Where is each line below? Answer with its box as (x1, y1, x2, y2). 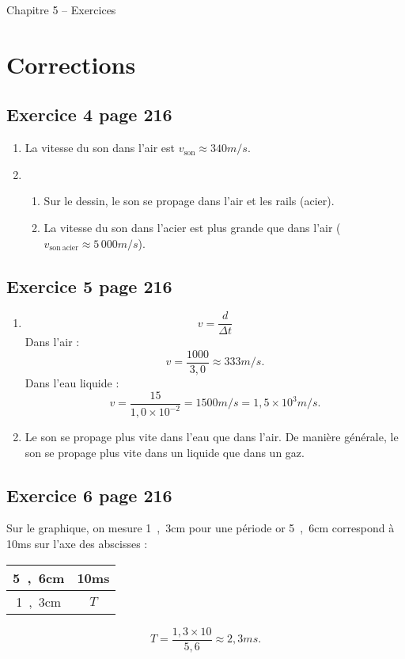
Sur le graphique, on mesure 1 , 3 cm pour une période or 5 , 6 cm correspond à (6, 520, 395, 536)
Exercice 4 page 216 (6, 102, 172, 127)
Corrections (6, 48, 136, 80)
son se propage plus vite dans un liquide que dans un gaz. (25, 444, 305, 460)
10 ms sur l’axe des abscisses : (6, 535, 148, 552)
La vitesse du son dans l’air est (25, 139, 176, 156)
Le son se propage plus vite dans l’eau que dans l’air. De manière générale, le (25, 429, 399, 445)
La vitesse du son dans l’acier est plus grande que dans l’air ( (44, 219, 341, 235)
